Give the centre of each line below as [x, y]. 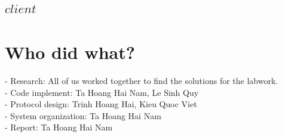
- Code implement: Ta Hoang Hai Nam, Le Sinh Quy [102, 92]
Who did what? [70, 52]
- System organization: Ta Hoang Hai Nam [83, 115]
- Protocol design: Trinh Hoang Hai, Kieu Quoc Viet [101, 104]
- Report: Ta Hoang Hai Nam [59, 127]
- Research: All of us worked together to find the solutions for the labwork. [142, 80]
